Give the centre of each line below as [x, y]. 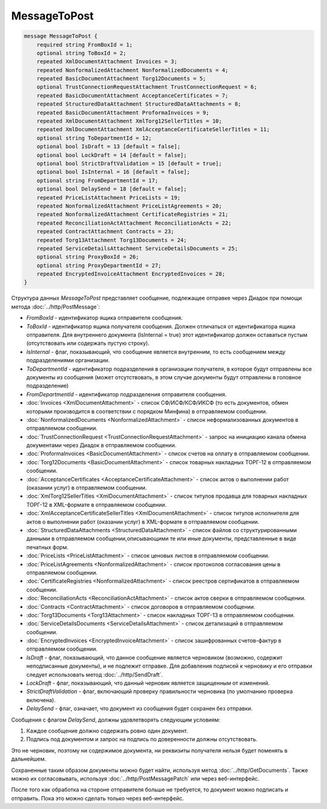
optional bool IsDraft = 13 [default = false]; [109, 147]
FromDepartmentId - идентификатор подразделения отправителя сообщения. [127, 394]
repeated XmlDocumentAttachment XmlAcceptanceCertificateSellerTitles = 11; [153, 130]
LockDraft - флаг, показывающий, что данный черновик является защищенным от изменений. [148, 683]
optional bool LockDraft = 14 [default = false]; [112, 155]
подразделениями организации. [68, 360]
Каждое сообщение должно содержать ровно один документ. [107, 731]
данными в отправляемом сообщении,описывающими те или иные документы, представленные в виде [161, 539]
